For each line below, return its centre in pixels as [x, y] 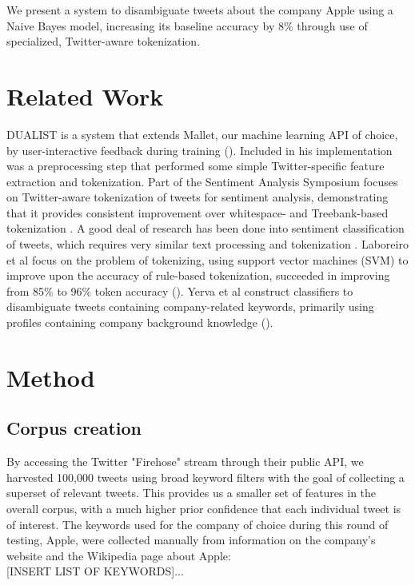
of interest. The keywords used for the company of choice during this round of [198, 524]
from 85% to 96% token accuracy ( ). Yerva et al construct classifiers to [180, 291]
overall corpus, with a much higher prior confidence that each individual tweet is [204, 508]
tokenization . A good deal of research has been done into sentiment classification [206, 228]
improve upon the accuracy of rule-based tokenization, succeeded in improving [198, 275]
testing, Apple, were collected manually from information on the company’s [191, 540]
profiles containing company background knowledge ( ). [140, 322]
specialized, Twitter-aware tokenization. [104, 41]
